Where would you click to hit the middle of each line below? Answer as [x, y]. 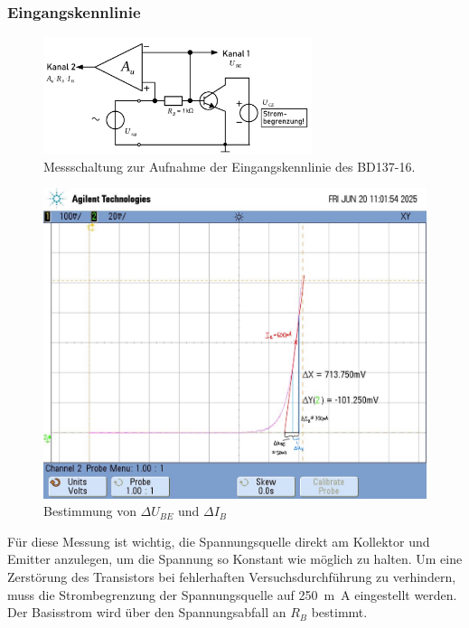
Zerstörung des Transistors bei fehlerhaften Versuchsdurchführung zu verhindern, [232, 576]
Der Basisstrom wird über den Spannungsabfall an [147, 612]
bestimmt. [339, 612]
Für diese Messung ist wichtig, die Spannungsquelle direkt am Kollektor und [219, 541]
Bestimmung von [90, 511]
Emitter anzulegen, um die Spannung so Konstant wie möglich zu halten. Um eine [235, 559]
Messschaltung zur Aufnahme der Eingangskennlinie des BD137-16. [230, 166]
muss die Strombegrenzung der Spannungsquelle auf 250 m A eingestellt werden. [232, 594]
